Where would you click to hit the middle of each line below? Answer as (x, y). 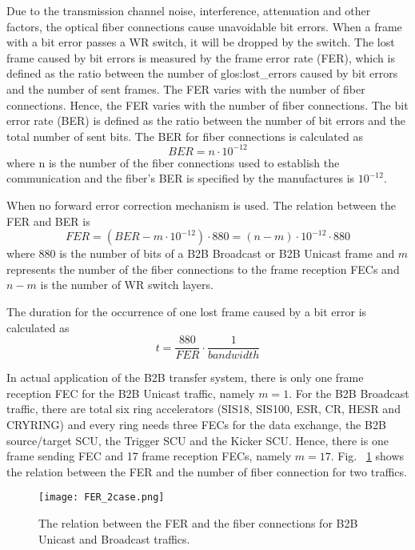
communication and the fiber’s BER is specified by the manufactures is (181, 178)
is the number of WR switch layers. (127, 285)
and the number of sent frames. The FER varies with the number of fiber (186, 88)
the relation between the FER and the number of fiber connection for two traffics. (207, 471)
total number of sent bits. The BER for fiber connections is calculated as (185, 136)
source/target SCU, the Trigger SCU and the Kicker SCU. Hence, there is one (198, 440)
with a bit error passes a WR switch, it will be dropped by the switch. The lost (201, 42)
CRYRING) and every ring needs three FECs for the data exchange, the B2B (196, 425)
